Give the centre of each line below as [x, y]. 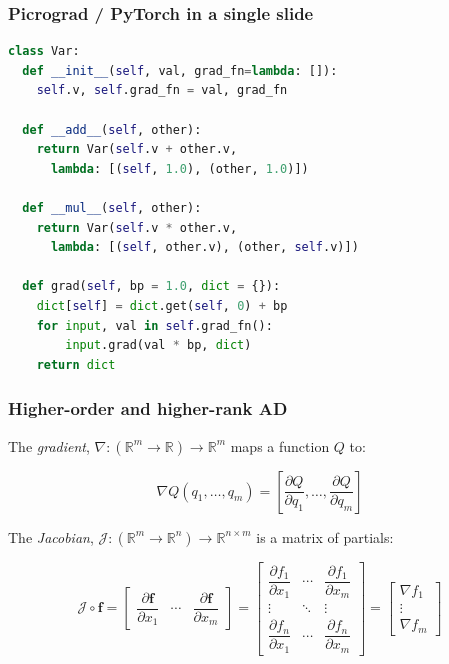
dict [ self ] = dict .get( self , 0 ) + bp [162, 305]
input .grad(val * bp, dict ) [158, 345]
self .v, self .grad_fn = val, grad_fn [162, 90]
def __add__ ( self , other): [112, 129]
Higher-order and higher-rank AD [148, 408]
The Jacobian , [51, 536]
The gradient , [49, 445]
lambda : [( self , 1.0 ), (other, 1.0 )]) [179, 168]
